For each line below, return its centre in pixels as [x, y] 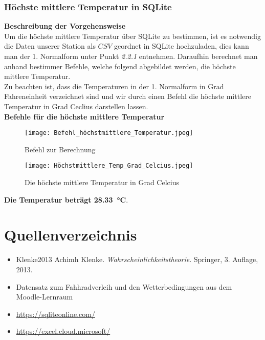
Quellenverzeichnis [71, 235]
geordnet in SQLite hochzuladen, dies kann [182, 46]
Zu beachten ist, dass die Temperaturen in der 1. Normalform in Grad [114, 86]
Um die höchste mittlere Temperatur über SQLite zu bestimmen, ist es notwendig [132, 36]
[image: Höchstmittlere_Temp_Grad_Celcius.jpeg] [109, 166]
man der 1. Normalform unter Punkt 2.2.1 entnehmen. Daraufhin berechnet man [131, 56]
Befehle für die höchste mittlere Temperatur [84, 116]
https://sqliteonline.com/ [56, 314]
